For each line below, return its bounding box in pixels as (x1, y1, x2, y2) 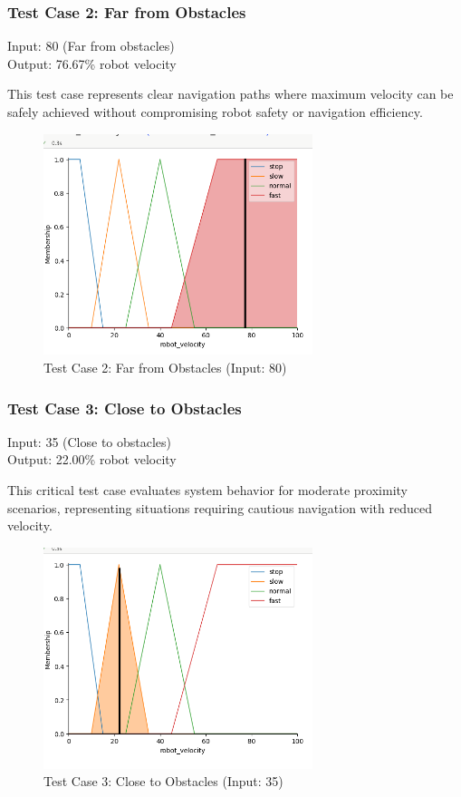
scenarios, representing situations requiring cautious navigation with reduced (7, 498, 432, 517)
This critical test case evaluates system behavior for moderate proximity (7, 481, 408, 500)
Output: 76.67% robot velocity (7, 53, 177, 73)
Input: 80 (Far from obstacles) (7, 36, 175, 55)
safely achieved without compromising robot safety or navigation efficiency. (7, 102, 423, 121)
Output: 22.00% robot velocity (7, 450, 177, 469)
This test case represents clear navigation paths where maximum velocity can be (7, 84, 454, 103)
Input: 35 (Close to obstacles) (7, 432, 172, 451)
